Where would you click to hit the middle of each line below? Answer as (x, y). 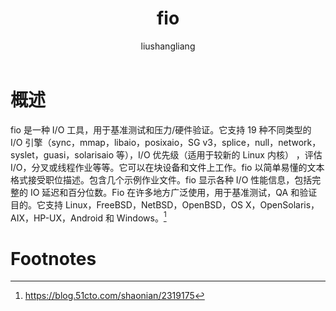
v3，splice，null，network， (262, 142)
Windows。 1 (141, 217)
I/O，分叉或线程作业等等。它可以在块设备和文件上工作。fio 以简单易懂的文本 (167, 167)
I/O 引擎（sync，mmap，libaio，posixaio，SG (105, 142)
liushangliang (168, 46)
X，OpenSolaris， (282, 204)
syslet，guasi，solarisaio (62, 154)
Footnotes (53, 258)
